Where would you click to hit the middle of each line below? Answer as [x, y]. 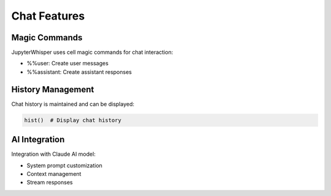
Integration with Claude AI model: [54, 154]
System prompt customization [64, 165]
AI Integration [38, 140]
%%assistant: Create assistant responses [79, 72]
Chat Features [48, 16]
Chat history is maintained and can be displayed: [73, 104]
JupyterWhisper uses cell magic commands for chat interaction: [92, 53]
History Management [53, 89]
